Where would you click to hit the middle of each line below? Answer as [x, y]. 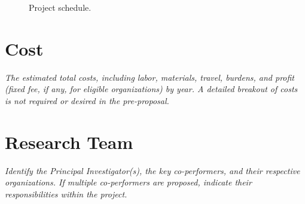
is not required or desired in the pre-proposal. [87, 100]
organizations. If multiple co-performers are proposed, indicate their [128, 182]
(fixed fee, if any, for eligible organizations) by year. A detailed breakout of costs [151, 89]
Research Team [69, 141]
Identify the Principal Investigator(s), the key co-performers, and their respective [152, 170]
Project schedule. [60, 7]
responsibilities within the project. [66, 194]
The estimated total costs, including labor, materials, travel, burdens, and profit [150, 77]
